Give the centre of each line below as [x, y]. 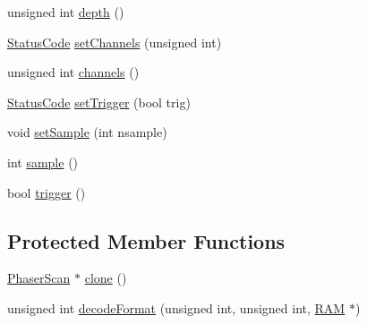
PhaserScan [39, 278]
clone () [106, 278]
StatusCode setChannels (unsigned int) [115, 42]
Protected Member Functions [146, 240]
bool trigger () [47, 192]
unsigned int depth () [66, 12]
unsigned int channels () [73, 72]
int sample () [43, 162]
